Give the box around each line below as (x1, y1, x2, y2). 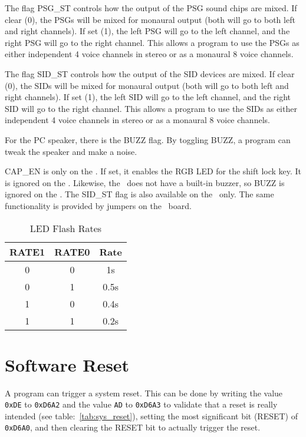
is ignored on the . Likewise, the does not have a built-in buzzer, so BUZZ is (5, 176, 285, 188)
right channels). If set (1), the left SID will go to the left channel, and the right (5, 91, 291, 103)
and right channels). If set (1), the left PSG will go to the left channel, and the (5, 25, 290, 37)
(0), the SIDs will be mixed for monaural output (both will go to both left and (5, 79, 289, 91)
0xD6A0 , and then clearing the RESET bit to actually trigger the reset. (5, 421, 261, 433)
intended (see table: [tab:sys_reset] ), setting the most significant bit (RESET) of (5, 409, 298, 422)
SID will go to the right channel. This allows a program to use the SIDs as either (5, 102, 297, 114)
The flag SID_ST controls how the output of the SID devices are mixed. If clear (5, 67, 295, 80)
